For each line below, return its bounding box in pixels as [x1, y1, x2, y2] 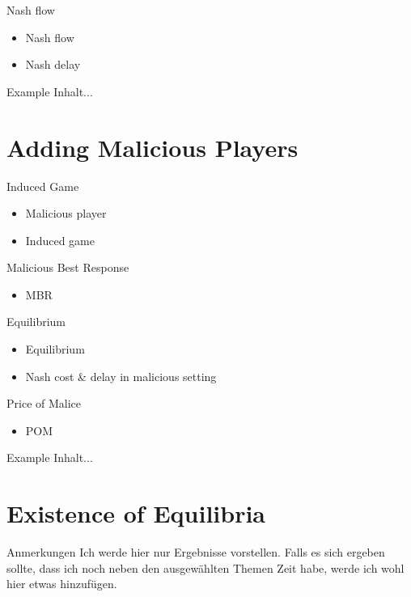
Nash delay [25, 56, 81, 73]
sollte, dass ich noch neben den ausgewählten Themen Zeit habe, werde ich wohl [6, 559, 405, 576]
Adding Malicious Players [6, 130, 299, 163]
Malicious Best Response [6, 259, 129, 276]
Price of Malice [6, 395, 82, 412]
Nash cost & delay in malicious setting [25, 367, 217, 384]
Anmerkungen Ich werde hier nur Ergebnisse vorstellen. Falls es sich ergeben [6, 544, 385, 561]
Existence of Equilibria [6, 497, 266, 530]
